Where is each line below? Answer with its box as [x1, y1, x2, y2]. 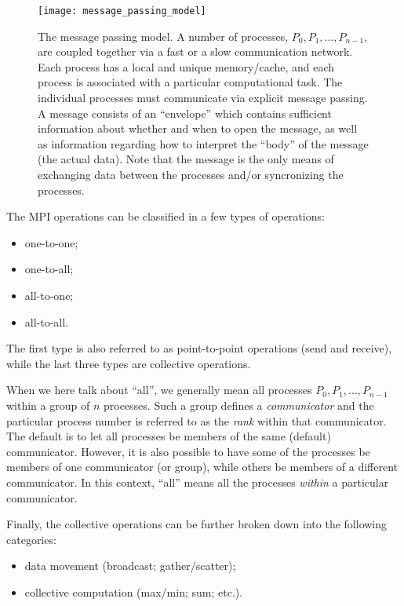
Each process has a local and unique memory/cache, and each [38, 58, 335, 75]
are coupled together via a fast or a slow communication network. [38, 43, 353, 60]
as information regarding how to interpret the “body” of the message [38, 135, 369, 151]
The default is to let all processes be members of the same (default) [6, 428, 331, 444]
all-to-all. [24, 313, 69, 330]
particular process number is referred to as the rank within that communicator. [6, 412, 387, 429]
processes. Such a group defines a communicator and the [103, 396, 374, 413]
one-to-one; [24, 234, 78, 250]
